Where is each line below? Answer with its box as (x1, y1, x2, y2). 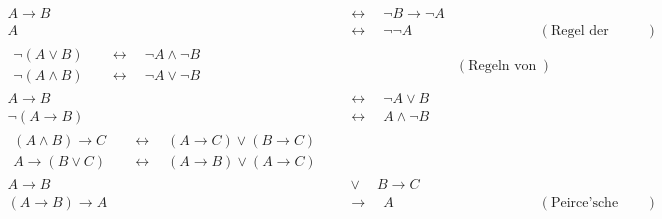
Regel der (550, 24, 609, 39)
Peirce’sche (550, 196, 619, 211)
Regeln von (468, 58, 537, 73)
